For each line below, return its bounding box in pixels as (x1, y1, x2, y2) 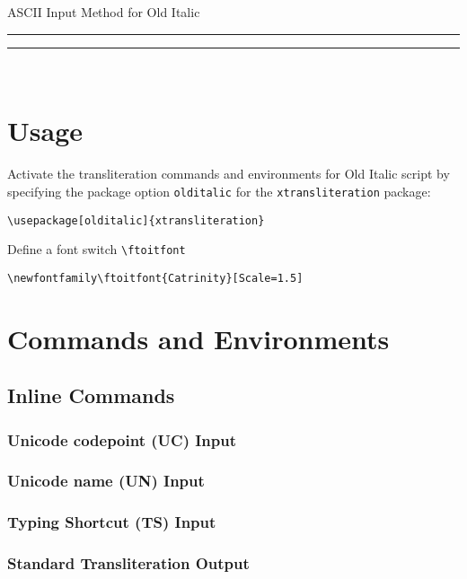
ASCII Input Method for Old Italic (7, 3, 200, 21)
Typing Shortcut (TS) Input (7, 511, 216, 533)
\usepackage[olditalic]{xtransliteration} (7, 214, 265, 227)
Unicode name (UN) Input (7, 469, 205, 492)
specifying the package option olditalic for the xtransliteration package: (7, 181, 431, 200)
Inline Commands (7, 382, 175, 409)
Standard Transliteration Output (7, 552, 250, 575)
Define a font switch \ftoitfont (7, 240, 186, 259)
